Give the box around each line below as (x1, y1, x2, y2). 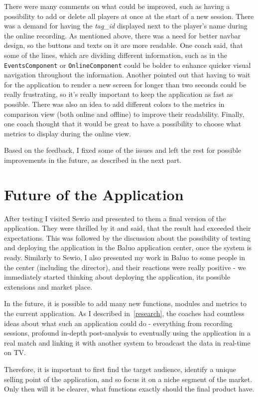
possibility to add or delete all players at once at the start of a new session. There (4, 10, 254, 21)
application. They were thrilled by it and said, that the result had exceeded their (4, 223, 251, 233)
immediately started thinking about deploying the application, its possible (4, 272, 230, 282)
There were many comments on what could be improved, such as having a (4, 1, 230, 11)
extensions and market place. (4, 281, 93, 292)
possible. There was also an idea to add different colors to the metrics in (4, 99, 225, 109)
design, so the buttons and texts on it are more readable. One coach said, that (4, 40, 243, 50)
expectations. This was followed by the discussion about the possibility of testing (4, 232, 251, 243)
